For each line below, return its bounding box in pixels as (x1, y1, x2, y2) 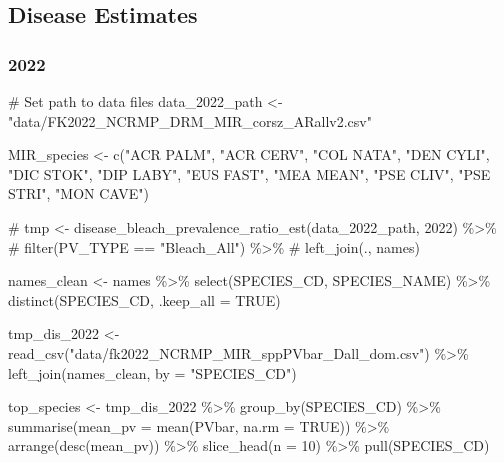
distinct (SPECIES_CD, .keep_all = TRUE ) (8, 289, 281, 310)
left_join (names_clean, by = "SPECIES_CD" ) (8, 362, 297, 383)
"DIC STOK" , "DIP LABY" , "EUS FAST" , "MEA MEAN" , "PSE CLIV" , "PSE (8, 163, 491, 184)
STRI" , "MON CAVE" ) (8, 183, 149, 204)
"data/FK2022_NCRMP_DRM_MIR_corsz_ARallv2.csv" (8, 110, 372, 131)
